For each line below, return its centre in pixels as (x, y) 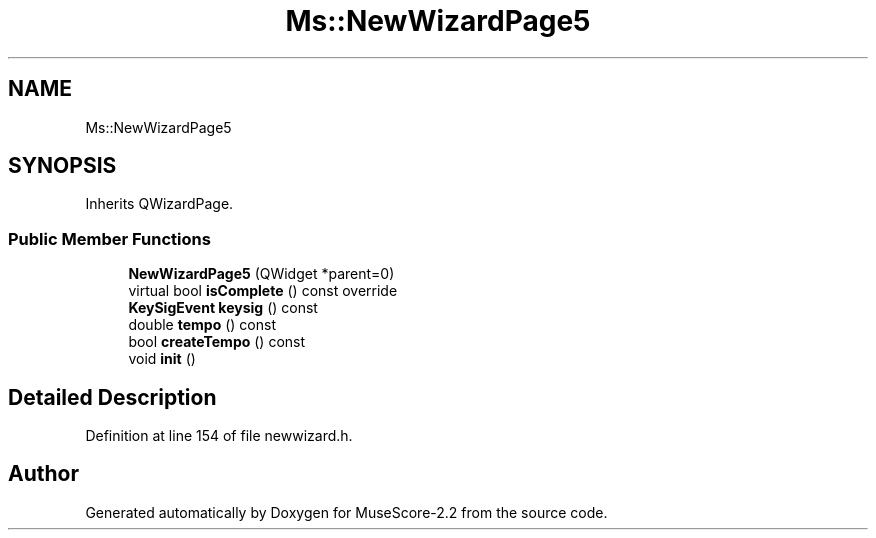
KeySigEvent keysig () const (223, 308)
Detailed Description (112, 397)
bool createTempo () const (217, 342)
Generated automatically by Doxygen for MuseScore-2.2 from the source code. (346, 512)
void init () (162, 359)
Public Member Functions (109, 238)
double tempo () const (202, 325)
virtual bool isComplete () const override (263, 291)
